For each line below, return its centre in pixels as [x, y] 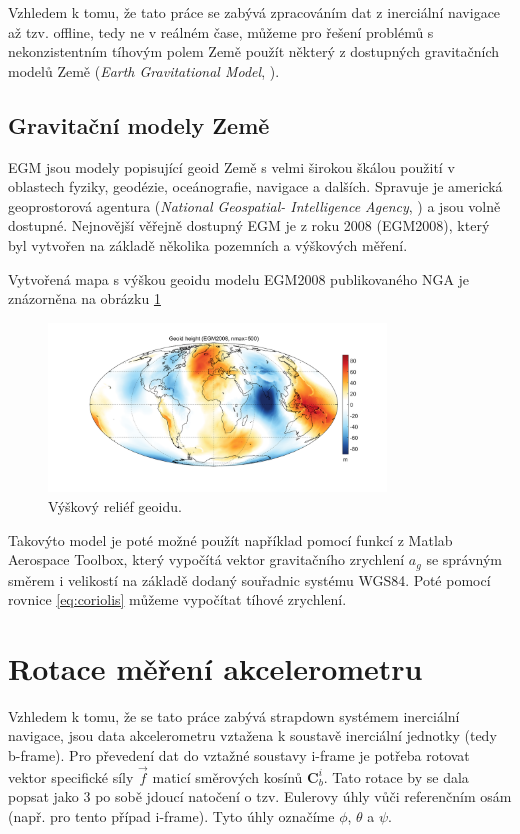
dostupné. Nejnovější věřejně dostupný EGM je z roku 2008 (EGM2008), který [249, 225]
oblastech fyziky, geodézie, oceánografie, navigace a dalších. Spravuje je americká [255, 186]
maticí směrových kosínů [227, 776]
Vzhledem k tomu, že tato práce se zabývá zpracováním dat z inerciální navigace [254, 12]
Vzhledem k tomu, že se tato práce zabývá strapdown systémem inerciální [234, 715]
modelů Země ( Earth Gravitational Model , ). [144, 70]
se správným [464, 559]
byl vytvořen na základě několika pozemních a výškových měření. [208, 244]
